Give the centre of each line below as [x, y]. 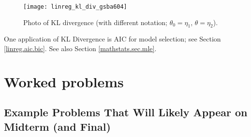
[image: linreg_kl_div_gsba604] [75, 7]
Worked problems [64, 81]
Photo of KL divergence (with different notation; [95, 22]
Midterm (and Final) [57, 126]
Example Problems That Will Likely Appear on [126, 112]
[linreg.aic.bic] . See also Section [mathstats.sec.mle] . [80, 48]
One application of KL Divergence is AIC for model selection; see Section [112, 39]
